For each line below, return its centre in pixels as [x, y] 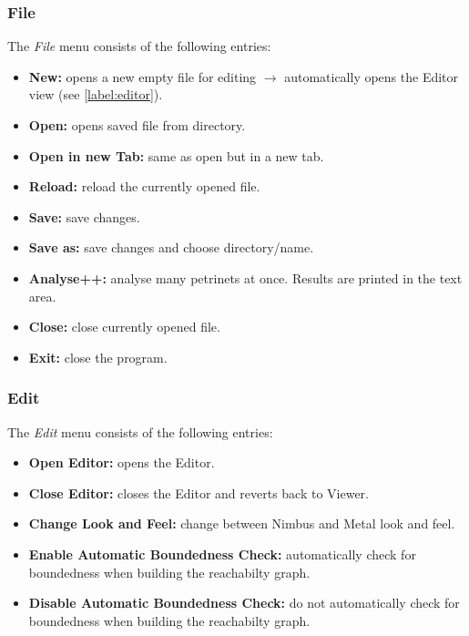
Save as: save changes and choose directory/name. [171, 247]
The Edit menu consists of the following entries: [140, 431]
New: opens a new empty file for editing [143, 76]
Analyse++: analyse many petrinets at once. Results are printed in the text [245, 277]
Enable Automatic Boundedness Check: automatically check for [222, 554]
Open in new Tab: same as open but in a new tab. [176, 155]
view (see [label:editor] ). [96, 94]
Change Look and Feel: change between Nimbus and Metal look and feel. [242, 523]
